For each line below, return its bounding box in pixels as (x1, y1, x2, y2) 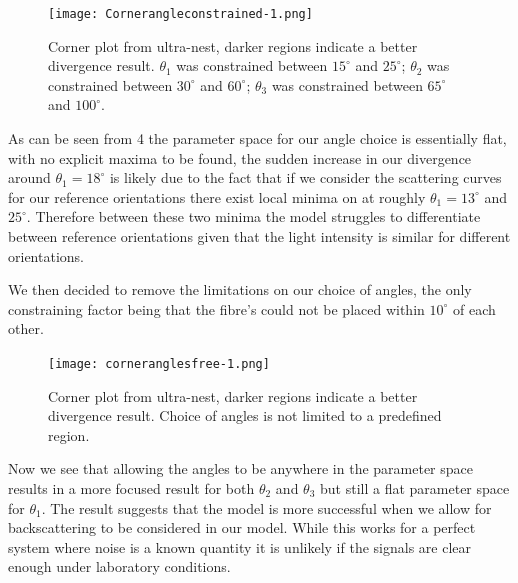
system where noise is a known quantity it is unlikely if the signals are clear (8, 536, 472, 557)
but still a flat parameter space (320, 478, 510, 498)
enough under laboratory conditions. (8, 556, 231, 577)
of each (452, 298, 496, 319)
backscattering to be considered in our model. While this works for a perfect (8, 517, 476, 538)
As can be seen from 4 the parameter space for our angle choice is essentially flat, (8, 128, 507, 149)
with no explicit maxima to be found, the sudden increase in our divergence (8, 147, 472, 168)
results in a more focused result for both (8, 478, 255, 498)
